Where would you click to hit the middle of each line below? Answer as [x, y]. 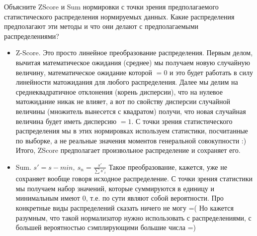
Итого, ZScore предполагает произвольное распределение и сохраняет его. [128, 150]
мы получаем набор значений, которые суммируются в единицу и [115, 188]
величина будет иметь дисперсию [66, 121]
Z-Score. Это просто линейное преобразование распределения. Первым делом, [134, 53]
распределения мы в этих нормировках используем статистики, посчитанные [132, 131]
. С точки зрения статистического [182, 121]
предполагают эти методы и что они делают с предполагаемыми [101, 26]
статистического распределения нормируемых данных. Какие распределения [119, 16]
